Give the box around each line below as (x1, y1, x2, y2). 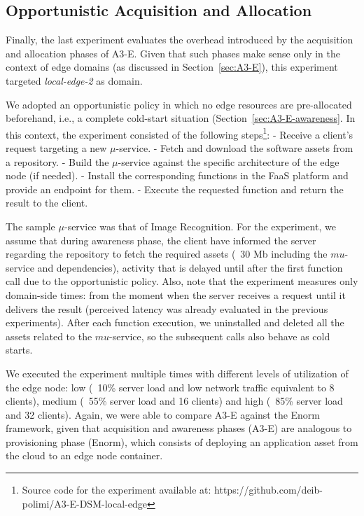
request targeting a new (6, 141, 107, 155)
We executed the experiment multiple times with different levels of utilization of (6, 365, 349, 380)
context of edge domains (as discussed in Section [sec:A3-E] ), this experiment (6, 60, 338, 74)
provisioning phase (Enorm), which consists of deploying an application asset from (6, 434, 358, 449)
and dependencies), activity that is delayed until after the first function (37, 260, 343, 274)
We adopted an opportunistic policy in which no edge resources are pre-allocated (6, 97, 352, 111)
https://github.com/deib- (214, 482, 323, 497)
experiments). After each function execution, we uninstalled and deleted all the (6, 315, 344, 330)
